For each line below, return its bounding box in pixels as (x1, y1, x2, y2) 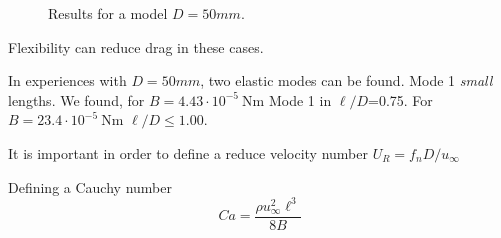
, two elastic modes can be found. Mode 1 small (200, 70, 493, 91)
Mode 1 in (268, 89, 332, 110)
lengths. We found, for (8, 89, 145, 110)
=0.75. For (368, 89, 433, 110)
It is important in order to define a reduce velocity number (8, 142, 368, 163)
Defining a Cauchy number (8, 176, 172, 197)
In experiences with (8, 70, 127, 91)
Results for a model (48, 3, 168, 23)
